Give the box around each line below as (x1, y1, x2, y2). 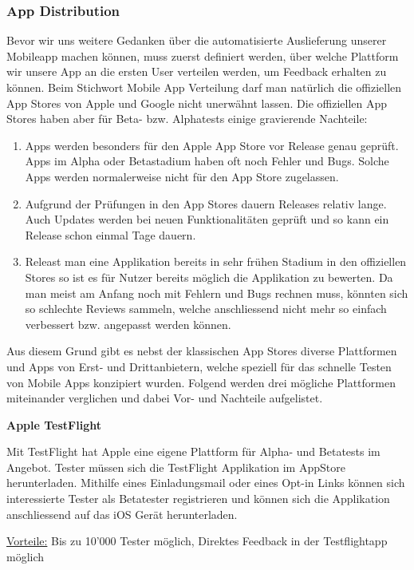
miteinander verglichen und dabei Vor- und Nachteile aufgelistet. (6, 390, 323, 406)
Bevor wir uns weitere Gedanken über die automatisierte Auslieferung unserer (6, 32, 387, 49)
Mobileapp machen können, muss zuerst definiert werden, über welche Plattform (6, 47, 399, 64)
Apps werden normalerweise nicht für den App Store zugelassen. (25, 168, 339, 184)
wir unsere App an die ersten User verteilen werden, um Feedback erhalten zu (6, 63, 387, 80)
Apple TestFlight (6, 416, 101, 433)
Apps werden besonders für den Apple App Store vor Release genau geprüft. (25, 137, 399, 153)
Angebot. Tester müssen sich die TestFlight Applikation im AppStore (6, 458, 345, 475)
